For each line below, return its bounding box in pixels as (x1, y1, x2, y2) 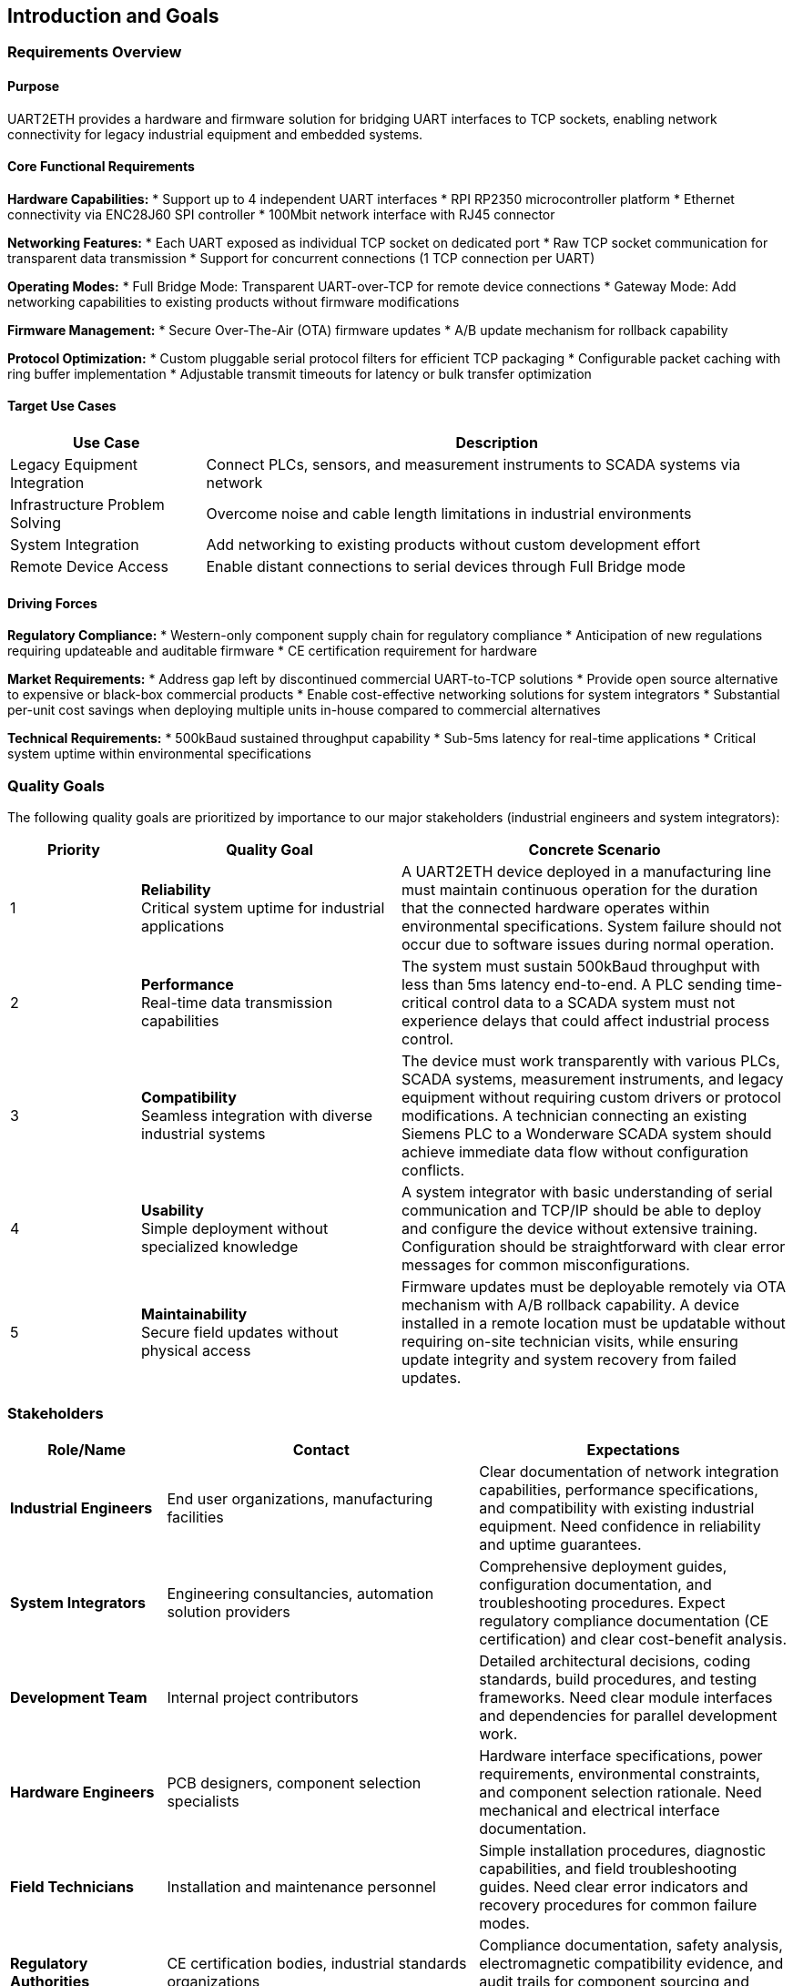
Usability (140, 1201, 204, 1220)
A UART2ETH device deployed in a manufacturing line (401, 862, 771, 881)
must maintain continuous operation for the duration (401, 881, 758, 900)
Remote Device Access (10, 557, 168, 576)
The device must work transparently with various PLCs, (401, 1052, 780, 1071)
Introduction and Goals (7, 5, 219, 27)
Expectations (586, 1440, 680, 1459)
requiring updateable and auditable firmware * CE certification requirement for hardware (7, 643, 537, 659)
